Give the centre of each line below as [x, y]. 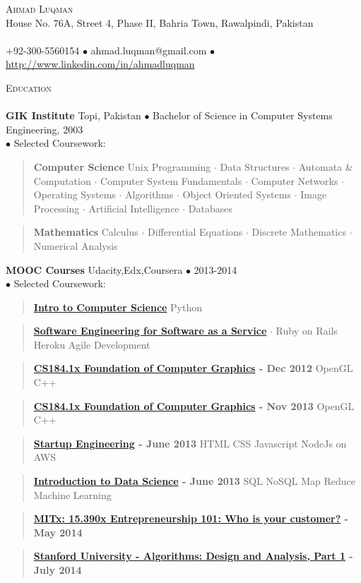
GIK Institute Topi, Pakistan [73, 115]
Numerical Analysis [76, 245]
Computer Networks [295, 180]
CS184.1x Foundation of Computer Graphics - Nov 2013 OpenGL [194, 405]
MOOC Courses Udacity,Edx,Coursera [94, 269]
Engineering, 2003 [45, 129]
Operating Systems [75, 194]
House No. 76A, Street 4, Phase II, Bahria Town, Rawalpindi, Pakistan [160, 22]
